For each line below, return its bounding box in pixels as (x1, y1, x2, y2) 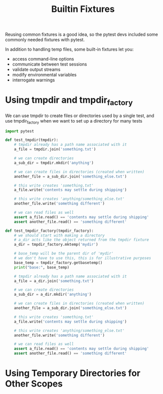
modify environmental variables (12, 72, 77, 78)
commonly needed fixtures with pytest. (5, 37, 85, 43)
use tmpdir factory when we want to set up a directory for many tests (5, 118, 142, 125)
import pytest (5, 129, 35, 133)
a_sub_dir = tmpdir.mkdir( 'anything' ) (14, 160, 94, 165)
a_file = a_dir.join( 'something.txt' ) (14, 278, 94, 283)
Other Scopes (5, 378, 63, 390)
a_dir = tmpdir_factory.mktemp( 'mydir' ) (14, 242, 98, 247)
